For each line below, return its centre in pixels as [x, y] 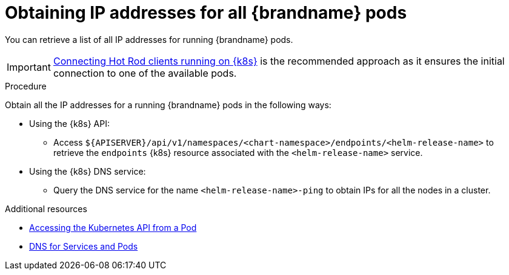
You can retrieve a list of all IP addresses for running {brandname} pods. [149, 39]
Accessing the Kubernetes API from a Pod [113, 227]
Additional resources [46, 209]
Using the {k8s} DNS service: [88, 171]
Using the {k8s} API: [69, 123]
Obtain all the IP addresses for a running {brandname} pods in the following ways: [168, 105]
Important [29, 67]
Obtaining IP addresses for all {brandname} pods [206, 13]
